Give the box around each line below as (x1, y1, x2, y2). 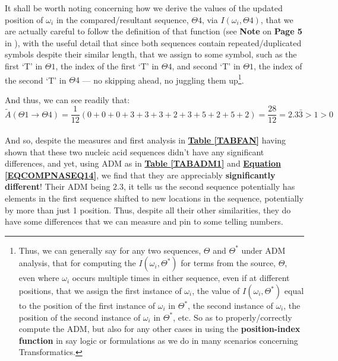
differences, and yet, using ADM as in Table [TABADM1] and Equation (5, 157, 281, 170)
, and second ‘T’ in (172, 59, 241, 72)
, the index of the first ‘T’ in (55, 59, 159, 72)
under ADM (241, 244, 286, 256)
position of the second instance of (18, 311, 141, 323)
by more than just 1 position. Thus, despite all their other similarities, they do (5, 203, 291, 216)
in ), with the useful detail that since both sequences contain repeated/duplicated (5, 36, 302, 49)
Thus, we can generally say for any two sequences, (18, 244, 201, 256)
